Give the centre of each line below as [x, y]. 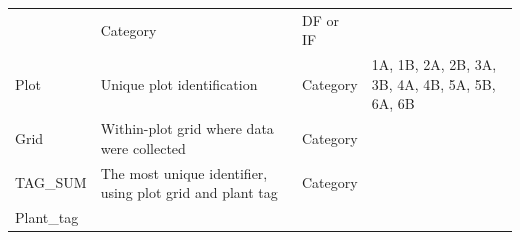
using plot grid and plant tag [189, 192]
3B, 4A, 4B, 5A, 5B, [433, 83]
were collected [143, 147]
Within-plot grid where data [187, 128]
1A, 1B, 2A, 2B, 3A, [434, 64]
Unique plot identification [179, 83]
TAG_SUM [51, 182]
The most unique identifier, [184, 172]
